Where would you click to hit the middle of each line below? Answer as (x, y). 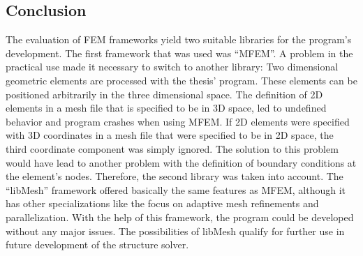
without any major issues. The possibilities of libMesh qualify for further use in (175, 231)
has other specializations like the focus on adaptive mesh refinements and (162, 203)
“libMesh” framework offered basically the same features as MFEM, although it (176, 189)
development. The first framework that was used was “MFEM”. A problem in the (179, 53)
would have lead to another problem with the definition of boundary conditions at (181, 162)
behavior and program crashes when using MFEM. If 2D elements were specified (178, 121)
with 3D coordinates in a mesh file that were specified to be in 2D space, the (170, 135)
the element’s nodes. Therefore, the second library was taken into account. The (175, 176)
